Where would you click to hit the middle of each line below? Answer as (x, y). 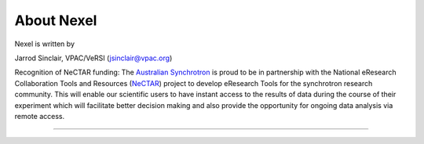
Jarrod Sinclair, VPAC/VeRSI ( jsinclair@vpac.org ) (93, 58)
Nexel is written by (44, 44)
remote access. (40, 116)
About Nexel (56, 20)
